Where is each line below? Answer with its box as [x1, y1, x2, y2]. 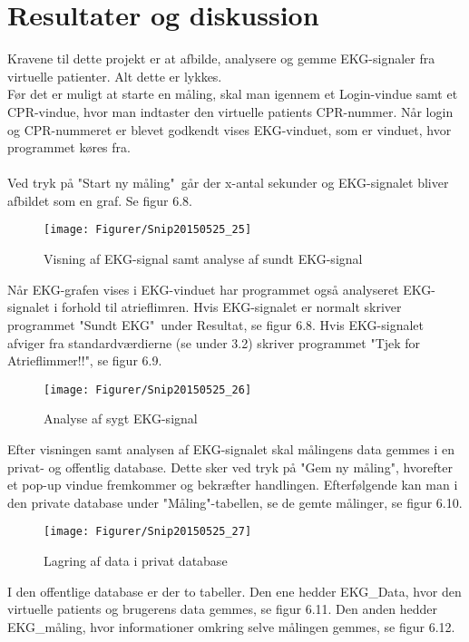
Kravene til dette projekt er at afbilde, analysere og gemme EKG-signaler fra [7, 49, 435, 68]
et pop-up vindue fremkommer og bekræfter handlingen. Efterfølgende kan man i [7, 475, 458, 494]
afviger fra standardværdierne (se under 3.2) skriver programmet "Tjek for [7, 333, 421, 352]
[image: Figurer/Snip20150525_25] [44, 223, 252, 237]
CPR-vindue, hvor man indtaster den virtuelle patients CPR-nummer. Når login [7, 102, 454, 121]
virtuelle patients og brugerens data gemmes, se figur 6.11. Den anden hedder [7, 599, 437, 618]
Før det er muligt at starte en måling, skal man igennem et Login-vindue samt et [7, 84, 458, 103]
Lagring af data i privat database [44, 550, 228, 569]
